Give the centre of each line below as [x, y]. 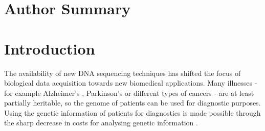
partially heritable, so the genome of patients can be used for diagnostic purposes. [132, 103]
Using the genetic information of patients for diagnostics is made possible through [132, 112]
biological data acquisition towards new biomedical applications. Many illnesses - [131, 83]
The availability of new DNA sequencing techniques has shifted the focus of [123, 73]
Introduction [50, 48]
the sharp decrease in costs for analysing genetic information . [101, 123]
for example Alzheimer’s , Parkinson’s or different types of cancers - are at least [129, 93]
